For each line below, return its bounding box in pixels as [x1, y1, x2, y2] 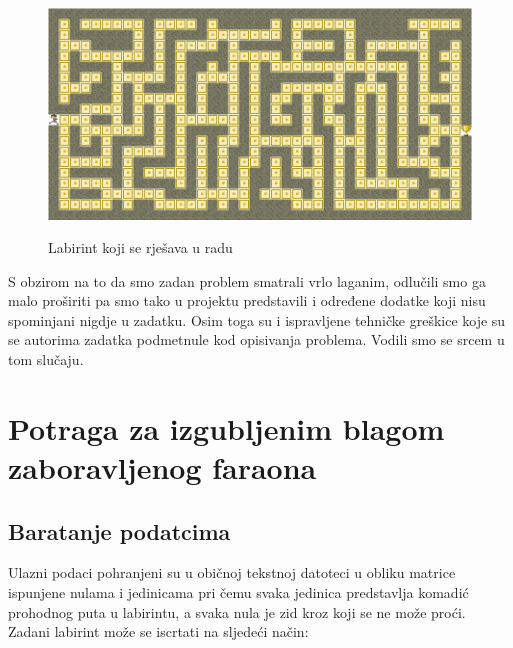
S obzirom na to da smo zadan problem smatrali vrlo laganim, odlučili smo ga [8, 270, 486, 291]
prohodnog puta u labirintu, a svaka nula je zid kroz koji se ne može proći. [8, 601, 466, 622]
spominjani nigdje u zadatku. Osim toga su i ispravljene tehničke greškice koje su [8, 309, 506, 330]
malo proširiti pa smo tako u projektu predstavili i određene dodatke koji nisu [8, 290, 486, 311]
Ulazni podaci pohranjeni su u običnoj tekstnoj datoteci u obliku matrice [8, 562, 456, 583]
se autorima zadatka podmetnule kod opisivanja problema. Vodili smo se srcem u [8, 329, 505, 350]
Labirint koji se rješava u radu [48, 237, 233, 258]
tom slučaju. [8, 349, 84, 370]
